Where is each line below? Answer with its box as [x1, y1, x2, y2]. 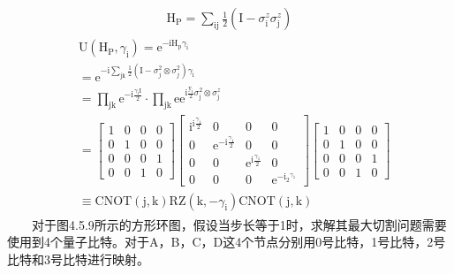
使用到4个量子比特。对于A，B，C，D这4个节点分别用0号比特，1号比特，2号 [7, 232, 446, 251]
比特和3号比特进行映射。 [7, 249, 149, 268]
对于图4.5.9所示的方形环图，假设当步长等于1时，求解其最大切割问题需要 [32, 215, 447, 233]
